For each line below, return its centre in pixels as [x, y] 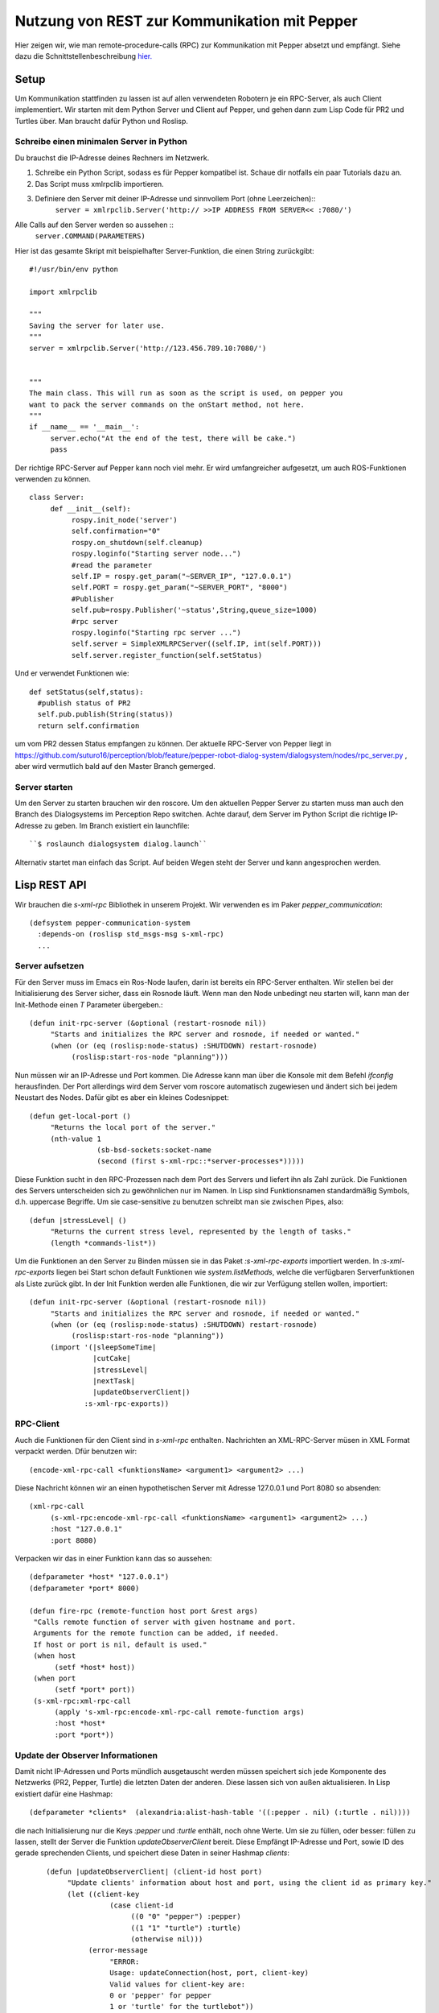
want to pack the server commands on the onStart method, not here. [167, 404]
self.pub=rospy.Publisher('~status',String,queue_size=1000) [194, 610]
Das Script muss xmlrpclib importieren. [99, 184]
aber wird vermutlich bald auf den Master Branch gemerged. [115, 766]
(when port [55, 1678]
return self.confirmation [88, 725]
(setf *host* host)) [95, 1667]
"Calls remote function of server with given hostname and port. [165, 1622]
